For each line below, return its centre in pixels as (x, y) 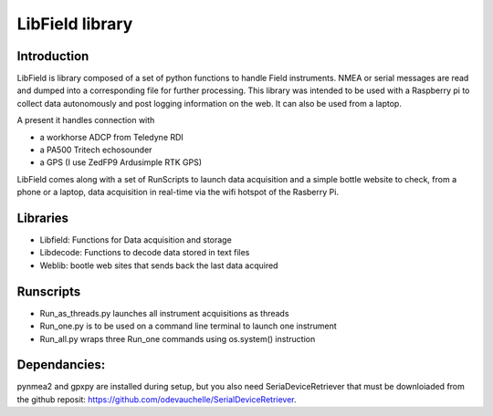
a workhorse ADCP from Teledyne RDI (112, 137)
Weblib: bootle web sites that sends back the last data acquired (159, 265)
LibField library (75, 24)
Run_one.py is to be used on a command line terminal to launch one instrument (188, 326)
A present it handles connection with (86, 120)
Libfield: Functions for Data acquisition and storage (136, 240)
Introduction (53, 56)
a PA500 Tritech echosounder (96, 150)
